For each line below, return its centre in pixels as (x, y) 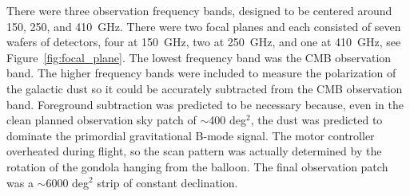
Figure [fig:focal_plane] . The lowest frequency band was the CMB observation (199, 57)
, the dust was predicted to (316, 120)
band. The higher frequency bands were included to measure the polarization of (201, 73)
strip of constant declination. (167, 182)
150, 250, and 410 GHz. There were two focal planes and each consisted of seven (204, 26)
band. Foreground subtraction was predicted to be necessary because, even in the (205, 104)
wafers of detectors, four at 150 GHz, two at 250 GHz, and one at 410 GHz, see (204, 42)
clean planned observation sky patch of (102, 120)
